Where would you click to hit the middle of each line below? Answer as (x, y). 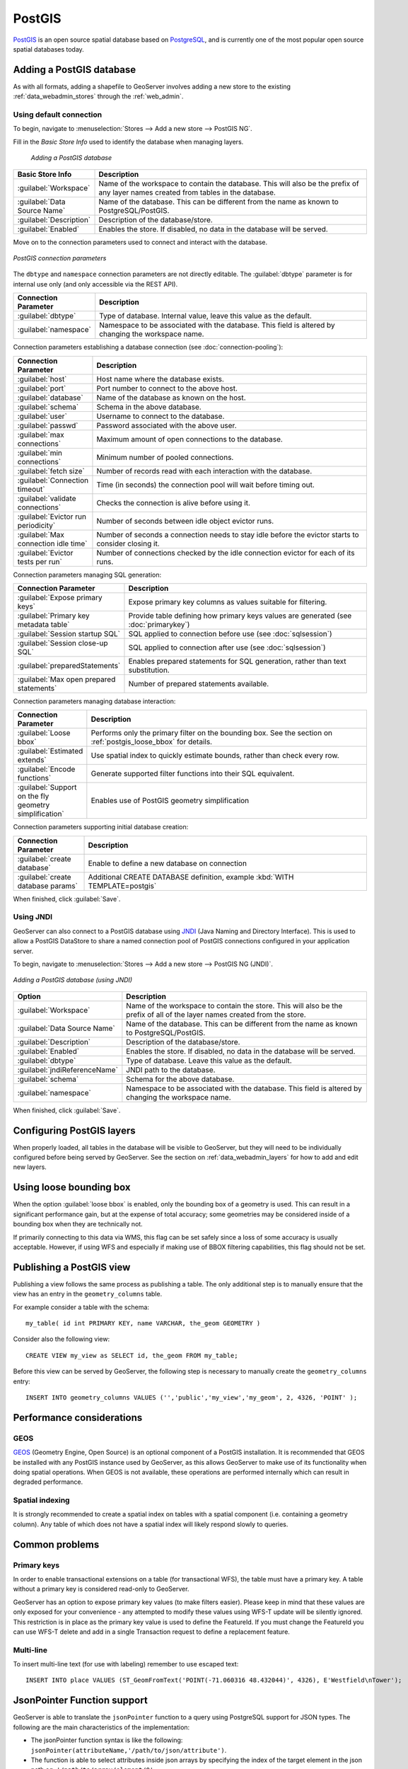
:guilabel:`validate (47, 498)
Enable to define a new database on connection (168, 863)
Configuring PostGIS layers (74, 1130)
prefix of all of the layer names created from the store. (216, 1014)
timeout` (31, 489)
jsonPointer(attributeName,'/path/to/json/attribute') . (129, 1750)
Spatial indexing (41, 1500)
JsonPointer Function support (80, 1701)
